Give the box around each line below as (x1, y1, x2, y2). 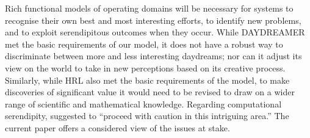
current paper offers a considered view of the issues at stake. (5, 121, 230, 134)
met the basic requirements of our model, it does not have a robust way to (5, 37, 283, 50)
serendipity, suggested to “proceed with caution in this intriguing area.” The (5, 109, 289, 122)
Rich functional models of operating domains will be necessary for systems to (5, 2, 294, 14)
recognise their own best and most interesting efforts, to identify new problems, (5, 13, 301, 26)
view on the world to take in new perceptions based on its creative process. (5, 61, 286, 74)
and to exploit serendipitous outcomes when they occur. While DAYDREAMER (5, 26, 305, 38)
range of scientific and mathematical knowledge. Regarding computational (5, 97, 282, 110)
